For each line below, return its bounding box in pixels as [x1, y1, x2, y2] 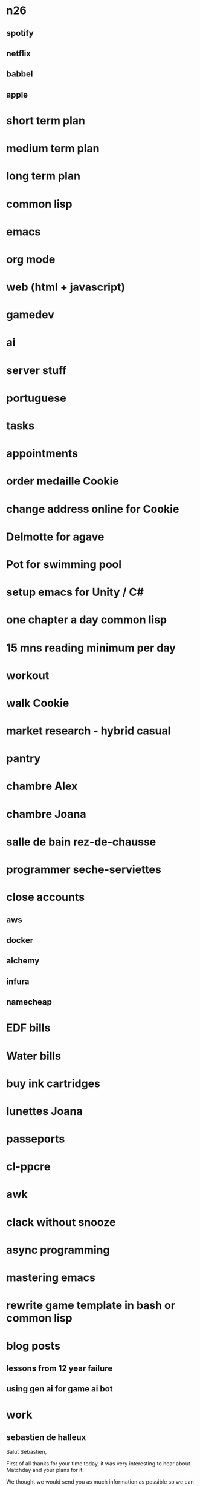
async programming [6, 1243, 110, 1257]
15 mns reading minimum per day [6, 641, 176, 655]
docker [6, 935, 34, 945]
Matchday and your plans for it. [6, 1467, 85, 1474]
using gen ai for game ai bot [6, 1384, 113, 1394]
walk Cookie [6, 696, 69, 710]
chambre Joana [6, 807, 86, 821]
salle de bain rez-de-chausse [6, 835, 156, 849]
